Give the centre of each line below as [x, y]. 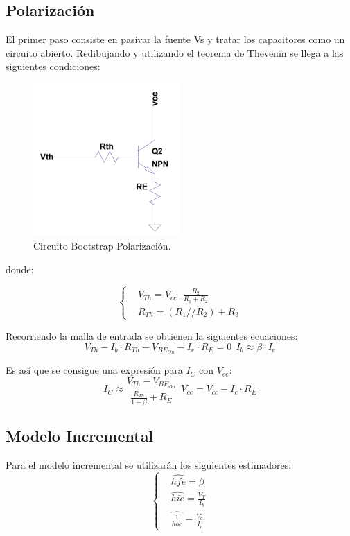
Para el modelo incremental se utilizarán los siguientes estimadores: [149, 464]
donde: [20, 269]
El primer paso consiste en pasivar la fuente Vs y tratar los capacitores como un [175, 39]
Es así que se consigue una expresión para [94, 370]
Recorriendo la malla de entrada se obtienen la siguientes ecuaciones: [152, 335]
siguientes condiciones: [53, 66]
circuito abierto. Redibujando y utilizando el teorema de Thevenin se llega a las [175, 52]
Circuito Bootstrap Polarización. [102, 246]
